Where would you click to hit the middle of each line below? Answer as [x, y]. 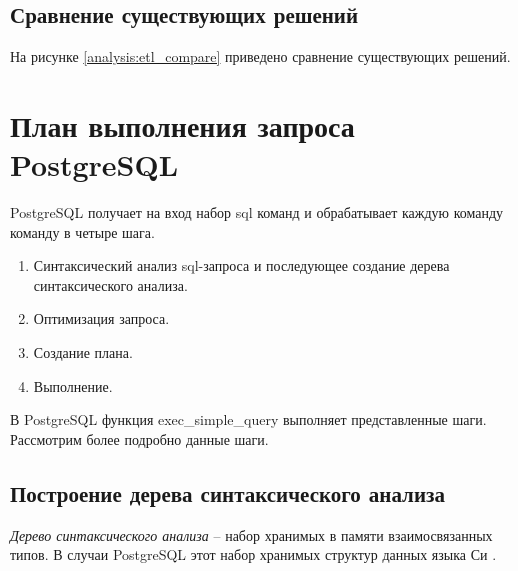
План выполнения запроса [182, 124]
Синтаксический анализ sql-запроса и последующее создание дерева [241, 265]
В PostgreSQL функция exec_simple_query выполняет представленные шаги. [248, 419]
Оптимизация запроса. [101, 318]
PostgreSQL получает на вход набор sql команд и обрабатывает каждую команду [257, 212]
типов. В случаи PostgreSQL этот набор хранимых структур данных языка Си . [253, 554]
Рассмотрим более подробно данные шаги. [139, 438]
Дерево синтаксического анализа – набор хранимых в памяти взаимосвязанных [251, 534]
